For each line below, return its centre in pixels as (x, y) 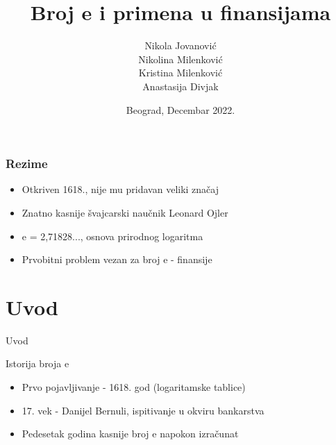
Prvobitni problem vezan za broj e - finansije (117, 259)
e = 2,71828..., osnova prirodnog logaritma (112, 236)
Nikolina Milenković (180, 59)
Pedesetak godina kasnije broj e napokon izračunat (130, 434)
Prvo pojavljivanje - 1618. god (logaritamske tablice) (134, 387)
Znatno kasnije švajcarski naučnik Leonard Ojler (125, 212)
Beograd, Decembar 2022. (180, 109)
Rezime (27, 163)
